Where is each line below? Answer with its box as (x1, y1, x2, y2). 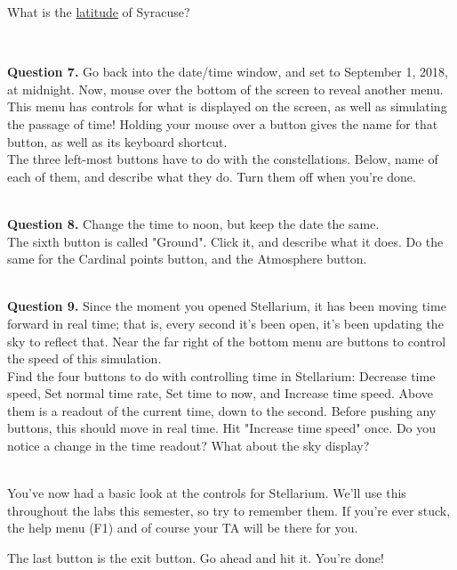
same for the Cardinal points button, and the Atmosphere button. (7, 249, 367, 268)
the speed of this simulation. (7, 349, 162, 368)
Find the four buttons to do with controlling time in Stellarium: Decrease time (7, 366, 436, 385)
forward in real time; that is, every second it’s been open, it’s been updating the (7, 313, 444, 332)
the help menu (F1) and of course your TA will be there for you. (7, 518, 358, 537)
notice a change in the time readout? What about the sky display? (7, 436, 370, 455)
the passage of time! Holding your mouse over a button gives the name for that (7, 114, 438, 133)
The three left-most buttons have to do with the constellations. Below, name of (7, 150, 438, 168)
